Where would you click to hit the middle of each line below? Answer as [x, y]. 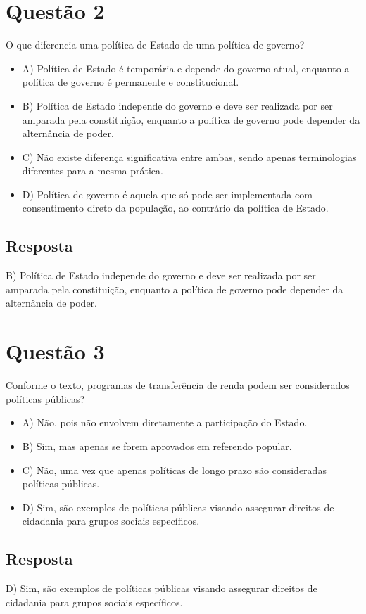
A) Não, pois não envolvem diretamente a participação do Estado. [165, 422]
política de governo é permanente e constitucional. [131, 82]
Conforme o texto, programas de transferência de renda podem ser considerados [178, 385]
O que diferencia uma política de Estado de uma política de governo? [155, 45]
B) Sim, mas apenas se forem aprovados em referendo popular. [157, 446]
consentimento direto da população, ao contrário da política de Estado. [175, 208]
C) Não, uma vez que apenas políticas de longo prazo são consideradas [174, 469]
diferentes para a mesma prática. [93, 171]
